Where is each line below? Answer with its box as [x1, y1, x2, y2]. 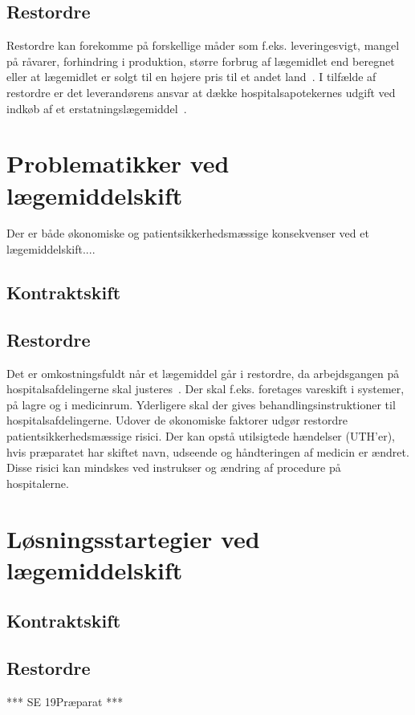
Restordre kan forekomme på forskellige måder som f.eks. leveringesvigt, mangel [6, 37, 400, 54]
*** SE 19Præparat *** [6, 693, 124, 709]
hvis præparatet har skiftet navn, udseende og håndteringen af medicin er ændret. [6, 443, 409, 460]
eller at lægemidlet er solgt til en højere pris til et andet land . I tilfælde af [6, 68, 376, 85]
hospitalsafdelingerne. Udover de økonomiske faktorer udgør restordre [6, 412, 348, 429]
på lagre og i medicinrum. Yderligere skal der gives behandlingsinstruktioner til [6, 396, 396, 412]
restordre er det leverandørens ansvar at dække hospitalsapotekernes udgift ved [6, 83, 396, 100]
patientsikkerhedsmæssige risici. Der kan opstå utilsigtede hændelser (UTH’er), [6, 428, 395, 445]
